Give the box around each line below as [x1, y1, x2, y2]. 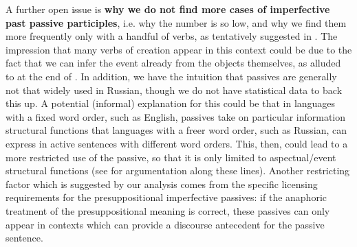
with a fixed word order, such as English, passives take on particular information [6, 109, 346, 123]
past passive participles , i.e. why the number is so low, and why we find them [6, 15, 347, 30]
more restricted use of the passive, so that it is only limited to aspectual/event [6, 150, 336, 164]
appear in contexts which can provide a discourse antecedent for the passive [6, 217, 325, 231]
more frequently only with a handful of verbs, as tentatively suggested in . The [6, 29, 338, 43]
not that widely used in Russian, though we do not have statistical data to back [6, 82, 343, 97]
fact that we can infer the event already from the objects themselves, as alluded [6, 56, 341, 70]
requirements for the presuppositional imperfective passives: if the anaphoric [6, 190, 327, 204]
